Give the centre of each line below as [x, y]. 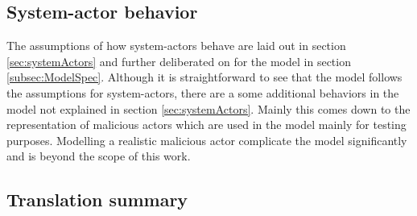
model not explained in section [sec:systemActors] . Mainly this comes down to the [208, 108]
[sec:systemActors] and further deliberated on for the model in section [179, 61]
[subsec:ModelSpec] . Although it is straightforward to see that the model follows [204, 77]
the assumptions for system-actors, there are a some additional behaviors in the [203, 92]
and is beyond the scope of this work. [99, 156]
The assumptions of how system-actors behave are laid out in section [176, 46]
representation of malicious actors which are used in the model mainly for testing [206, 125]
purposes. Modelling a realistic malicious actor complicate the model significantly [207, 140]
